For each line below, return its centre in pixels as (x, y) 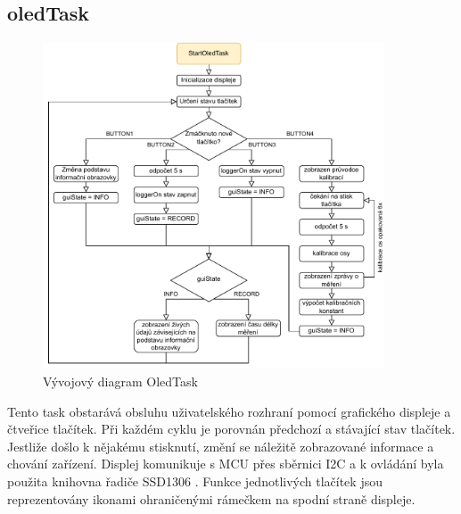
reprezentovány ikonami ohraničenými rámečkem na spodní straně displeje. (211, 498)
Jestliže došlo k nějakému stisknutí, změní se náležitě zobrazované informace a (221, 446)
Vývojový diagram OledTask (120, 381)
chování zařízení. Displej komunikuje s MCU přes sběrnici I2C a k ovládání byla (226, 464)
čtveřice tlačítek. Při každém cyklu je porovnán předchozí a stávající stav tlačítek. (231, 429)
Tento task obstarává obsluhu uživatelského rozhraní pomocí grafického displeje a (229, 411)
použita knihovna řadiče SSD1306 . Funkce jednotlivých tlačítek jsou (195, 481)
